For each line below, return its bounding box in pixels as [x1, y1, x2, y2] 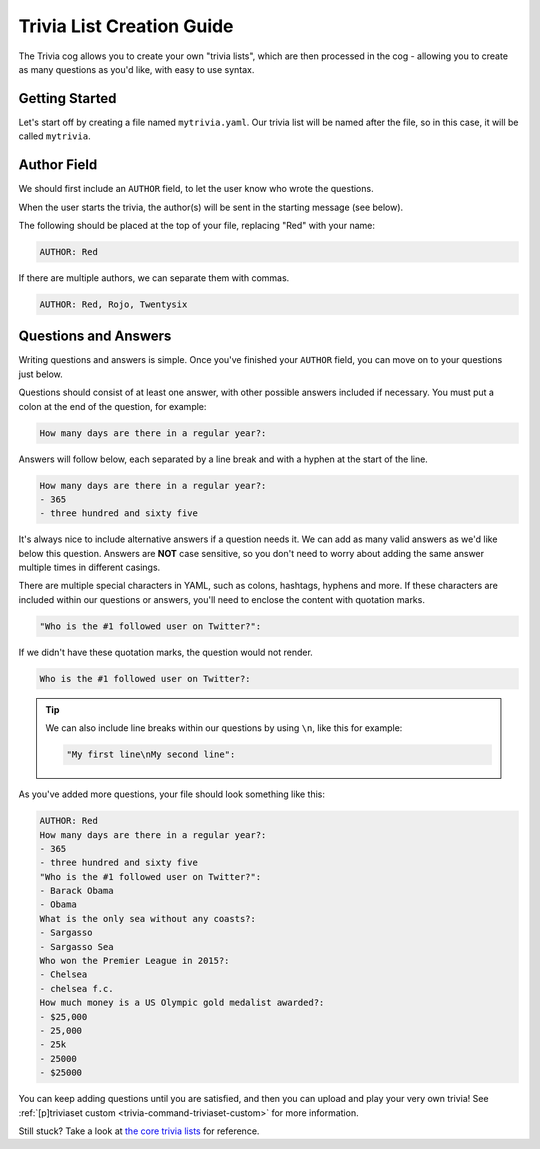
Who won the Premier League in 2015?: [39, 955, 230, 967]
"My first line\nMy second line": [66, 749, 236, 760]
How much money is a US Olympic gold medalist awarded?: [39, 997, 325, 1009]
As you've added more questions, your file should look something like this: [18, 788, 325, 800]
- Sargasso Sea [39, 941, 114, 952]
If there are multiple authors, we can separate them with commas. [18, 271, 290, 284]
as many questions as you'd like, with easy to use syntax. [18, 63, 255, 75]
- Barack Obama [39, 885, 114, 897]
